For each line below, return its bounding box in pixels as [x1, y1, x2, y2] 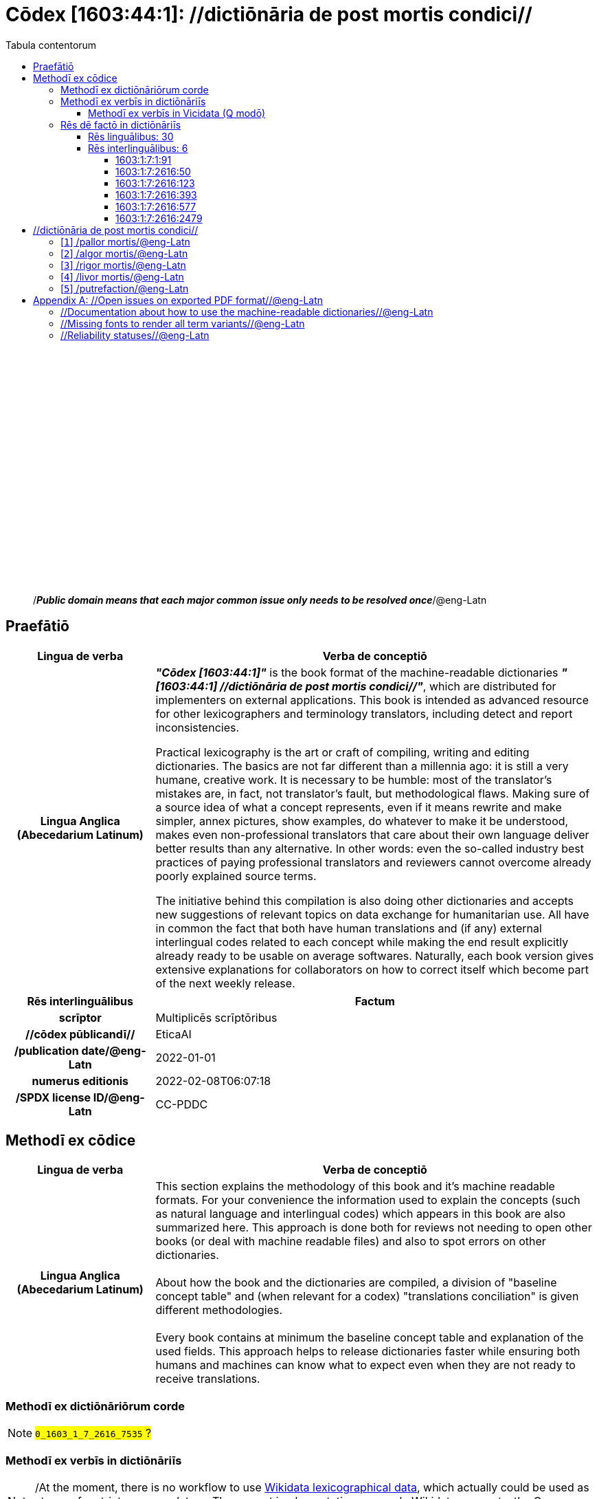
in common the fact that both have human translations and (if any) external [155, 921, 542, 935]
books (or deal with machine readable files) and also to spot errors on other [155, 1234, 546, 1249]
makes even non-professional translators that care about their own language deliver [155, 827, 589, 842]
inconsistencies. [155, 720, 240, 734]
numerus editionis [32, 1073, 128, 1088]
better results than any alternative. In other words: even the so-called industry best [155, 841, 584, 855]
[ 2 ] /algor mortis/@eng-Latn [60, 247, 188, 259]
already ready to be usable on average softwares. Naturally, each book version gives [155, 948, 594, 963]
